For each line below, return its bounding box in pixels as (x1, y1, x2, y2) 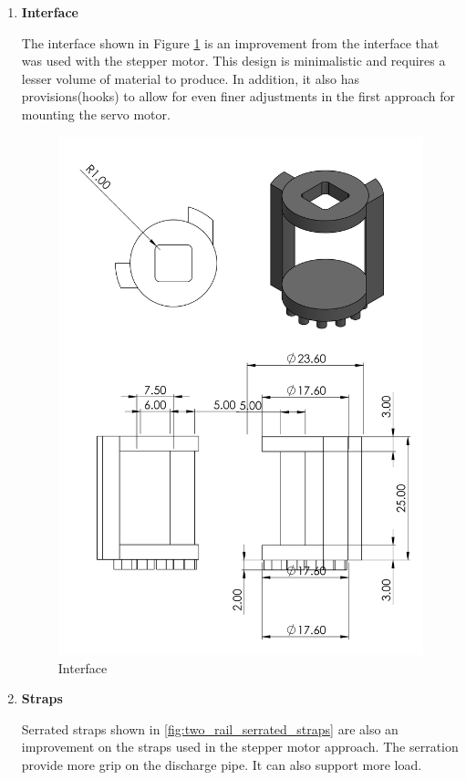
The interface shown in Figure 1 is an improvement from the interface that (21, 33, 440, 52)
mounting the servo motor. (21, 104, 171, 123)
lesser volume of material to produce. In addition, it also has (21, 68, 360, 88)
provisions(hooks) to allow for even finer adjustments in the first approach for (21, 87, 455, 106)
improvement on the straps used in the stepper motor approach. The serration (21, 737, 459, 756)
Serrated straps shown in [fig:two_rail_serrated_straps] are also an (21, 719, 399, 738)
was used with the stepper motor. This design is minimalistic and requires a (21, 51, 446, 70)
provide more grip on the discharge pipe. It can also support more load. (21, 754, 422, 774)
